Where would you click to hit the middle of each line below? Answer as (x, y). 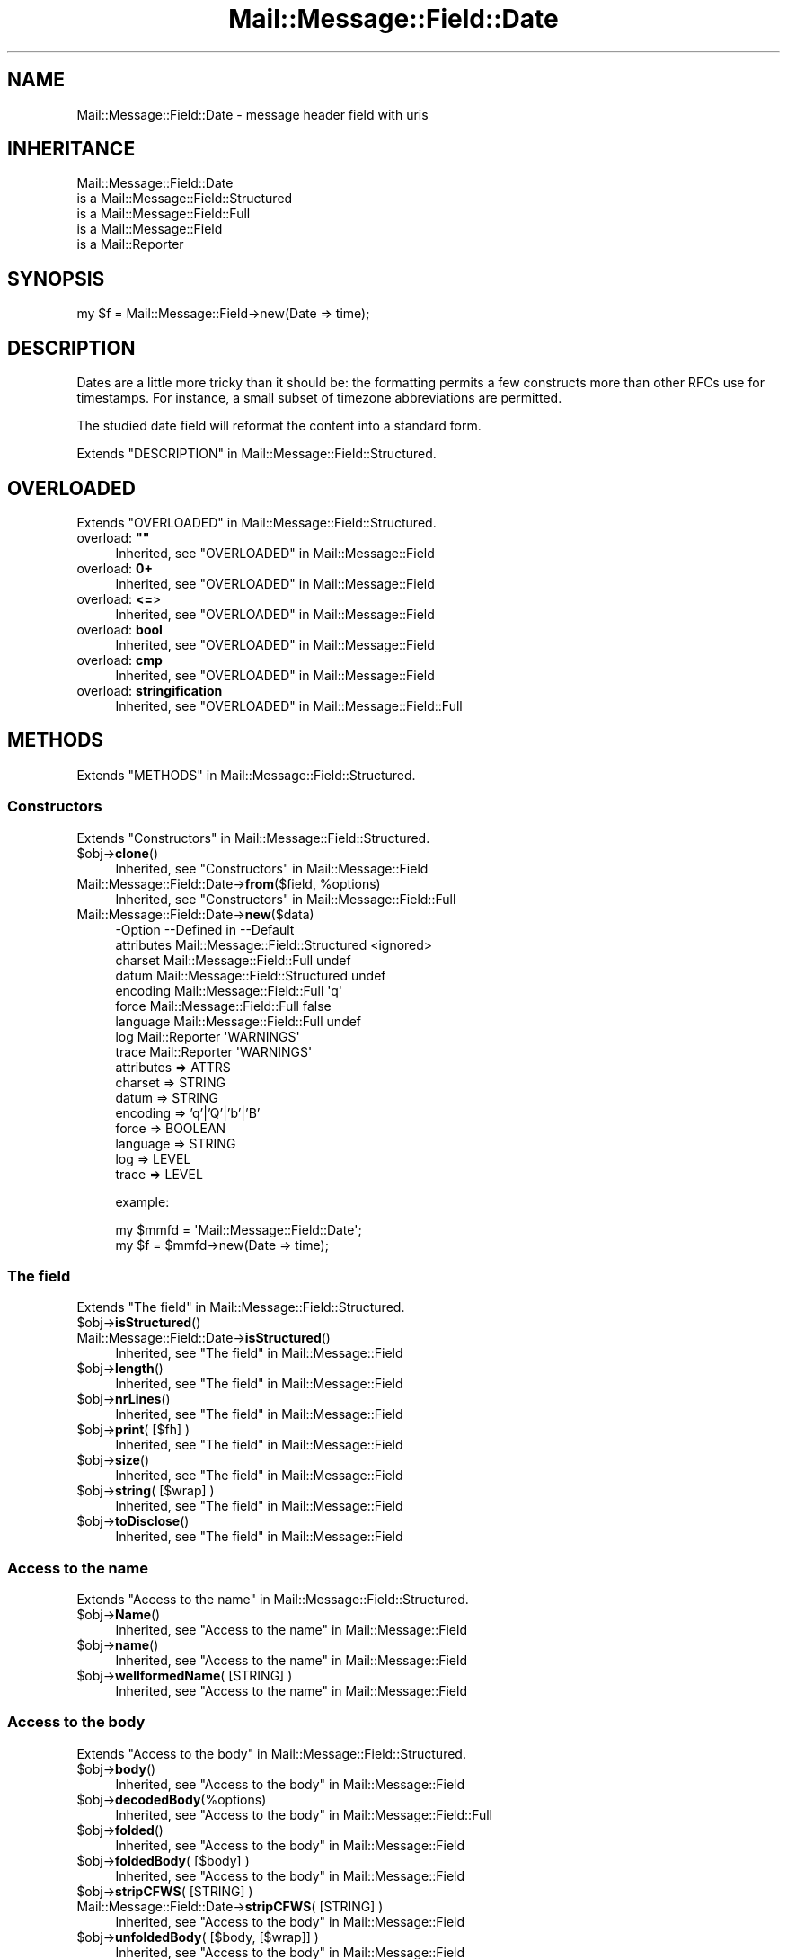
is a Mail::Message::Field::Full (164, 214)
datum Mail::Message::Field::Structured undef (251, 975)
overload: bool (119, 629)
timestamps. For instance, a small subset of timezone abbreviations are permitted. (319, 398)
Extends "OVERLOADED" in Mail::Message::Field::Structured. (256, 522)
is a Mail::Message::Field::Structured (185, 199)
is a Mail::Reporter (130, 244)
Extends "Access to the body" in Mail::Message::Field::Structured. (271, 1753)
